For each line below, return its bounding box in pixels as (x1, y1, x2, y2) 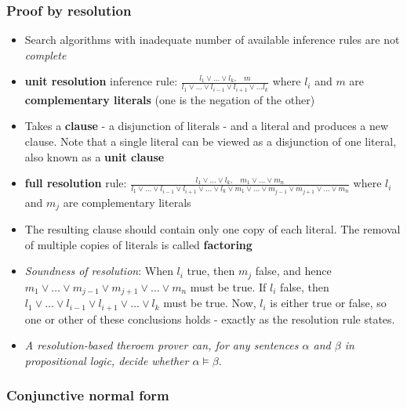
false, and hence (255, 262, 332, 279)
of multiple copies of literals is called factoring (24, 236, 253, 252)
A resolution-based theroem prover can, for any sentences (24, 337, 299, 353)
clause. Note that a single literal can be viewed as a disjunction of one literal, (24, 133, 397, 150)
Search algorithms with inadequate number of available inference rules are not (24, 31, 400, 48)
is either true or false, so (270, 295, 387, 311)
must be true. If (190, 278, 267, 295)
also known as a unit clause (24, 148, 165, 165)
